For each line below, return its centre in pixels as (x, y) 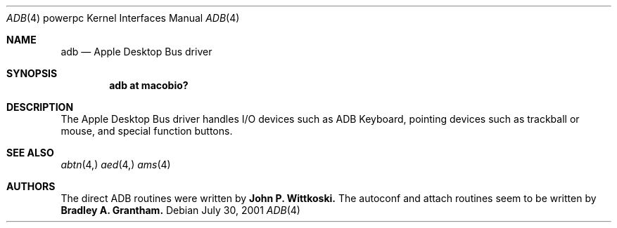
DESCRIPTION (40, 107)
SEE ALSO (30, 153)
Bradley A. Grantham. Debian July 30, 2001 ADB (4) (180, 210)
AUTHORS (31, 186)
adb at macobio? (149, 85)
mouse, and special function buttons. (147, 131)
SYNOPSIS (32, 73)
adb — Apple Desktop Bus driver (136, 52)
